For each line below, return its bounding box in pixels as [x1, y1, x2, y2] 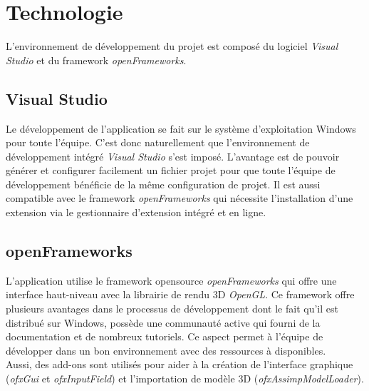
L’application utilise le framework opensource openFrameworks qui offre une [6, 273, 337, 288]
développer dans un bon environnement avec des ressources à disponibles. [6, 342, 326, 357]
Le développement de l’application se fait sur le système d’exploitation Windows [6, 121, 356, 136]
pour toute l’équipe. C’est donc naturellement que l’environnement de [6, 135, 310, 150]
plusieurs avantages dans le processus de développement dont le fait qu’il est [6, 301, 338, 316]
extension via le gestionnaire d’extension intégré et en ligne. [6, 205, 266, 220]
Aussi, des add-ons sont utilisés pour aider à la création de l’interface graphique [6, 357, 353, 372]
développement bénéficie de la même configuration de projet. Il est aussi [6, 176, 321, 191]
